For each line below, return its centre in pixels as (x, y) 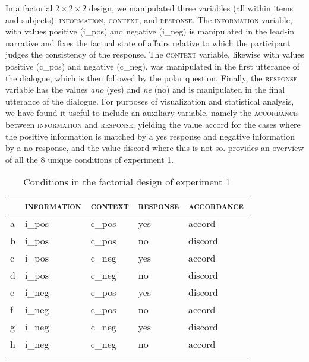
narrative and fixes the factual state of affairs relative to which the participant (148, 43)
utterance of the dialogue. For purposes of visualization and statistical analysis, (150, 101)
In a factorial (29, 8)
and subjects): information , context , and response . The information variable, (149, 19)
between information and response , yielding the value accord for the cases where (153, 124)
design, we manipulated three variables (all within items (191, 8)
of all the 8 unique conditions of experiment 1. (90, 159)
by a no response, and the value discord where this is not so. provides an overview (155, 148)
